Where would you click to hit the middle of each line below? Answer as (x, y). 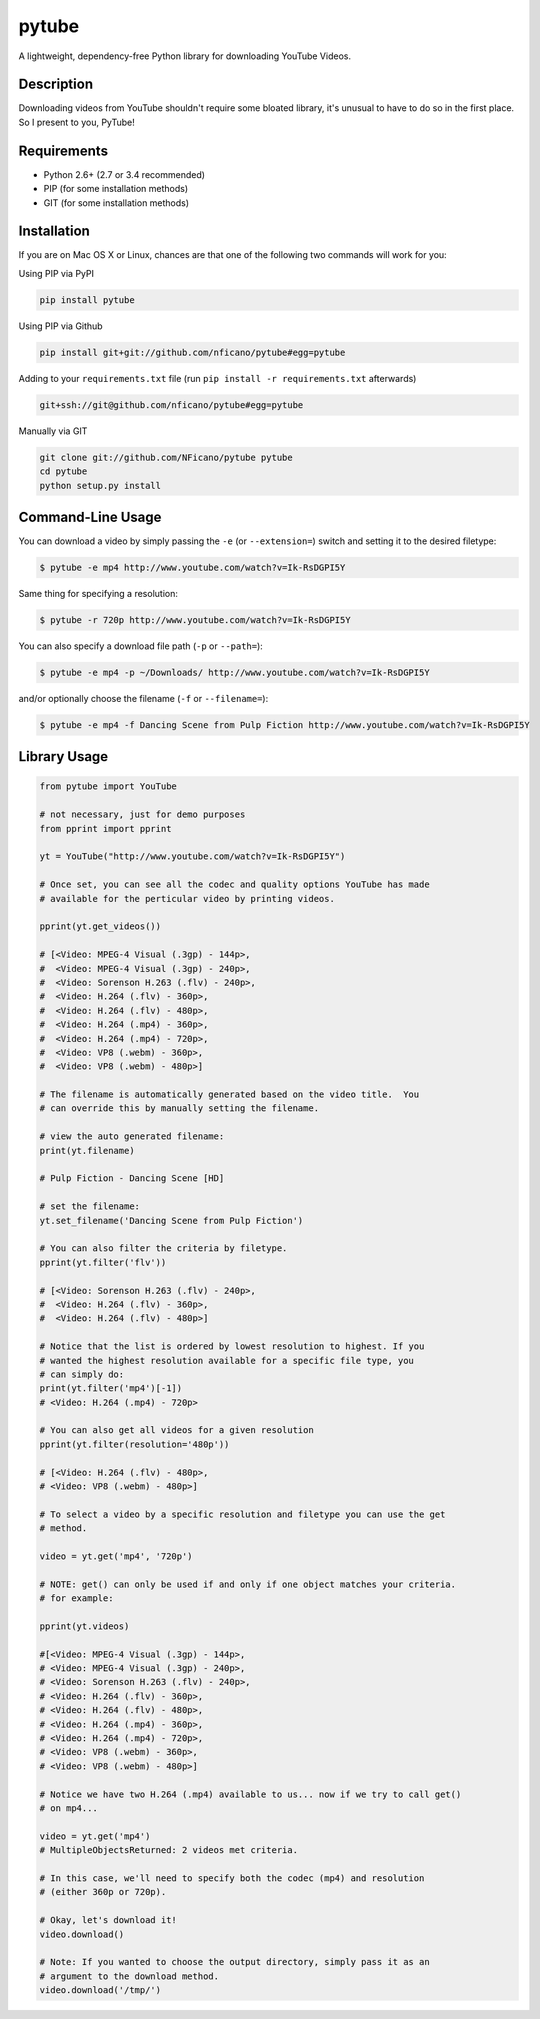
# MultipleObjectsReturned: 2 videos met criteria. (169, 1850)
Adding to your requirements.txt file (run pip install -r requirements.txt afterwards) (217, 378)
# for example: (76, 1598)
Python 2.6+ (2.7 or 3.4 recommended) (124, 174)
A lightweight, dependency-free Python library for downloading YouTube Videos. (185, 56)
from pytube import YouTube (108, 786)
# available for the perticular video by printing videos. (187, 898)
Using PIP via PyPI (56, 273)
